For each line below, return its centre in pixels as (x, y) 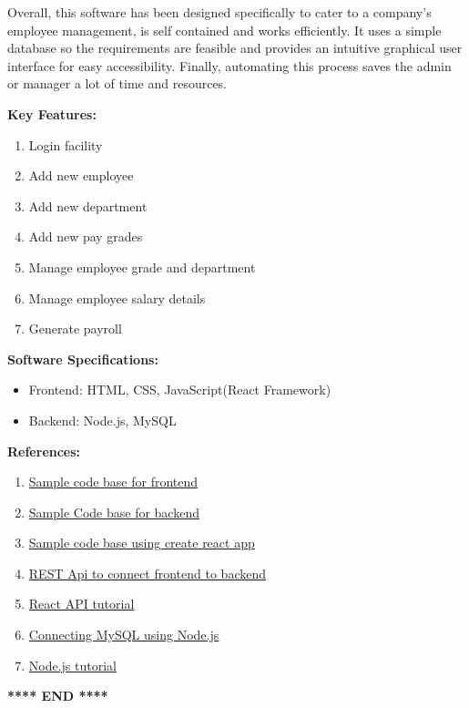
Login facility (66, 144)
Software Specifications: (83, 359)
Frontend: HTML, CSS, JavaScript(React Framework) (180, 390)
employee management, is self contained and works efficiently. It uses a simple (224, 30)
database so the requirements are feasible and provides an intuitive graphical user (235, 48)
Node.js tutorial (72, 665)
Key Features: (52, 113)
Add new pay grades (86, 236)
